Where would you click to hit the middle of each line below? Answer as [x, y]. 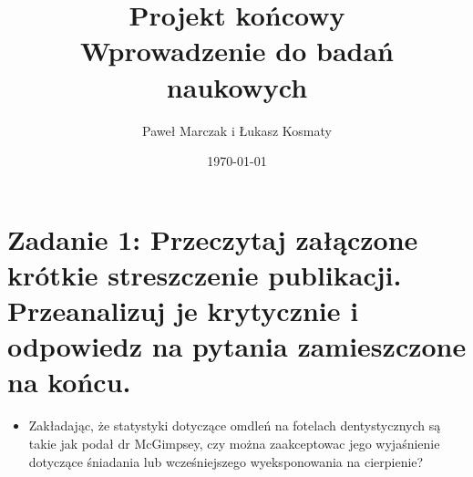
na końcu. [69, 382]
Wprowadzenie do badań [237, 51]
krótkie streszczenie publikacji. [205, 274]
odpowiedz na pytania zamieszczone [237, 346]
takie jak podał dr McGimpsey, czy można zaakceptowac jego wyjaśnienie [234, 443]
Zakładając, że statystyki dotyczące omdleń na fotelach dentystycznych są [235, 425]
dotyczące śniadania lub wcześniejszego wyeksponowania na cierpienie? [226, 461]
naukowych [237, 86]
